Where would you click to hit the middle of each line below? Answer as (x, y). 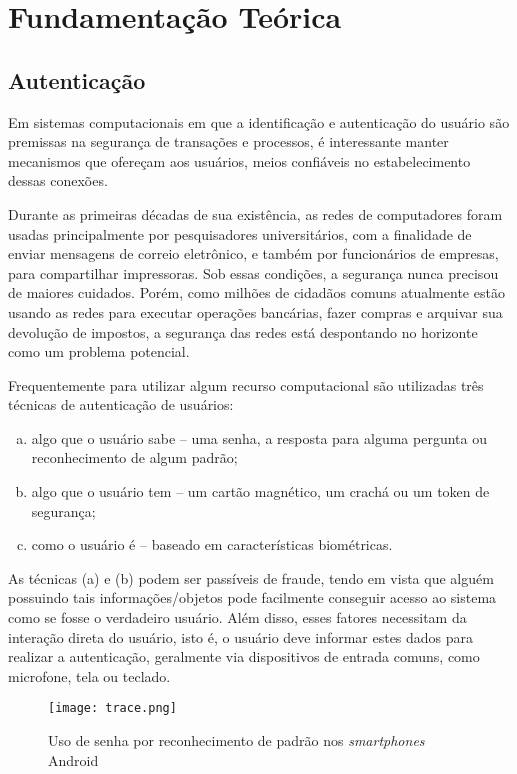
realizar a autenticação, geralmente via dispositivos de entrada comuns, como (244, 656)
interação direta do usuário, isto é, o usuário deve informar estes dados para (241, 636)
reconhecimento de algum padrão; (134, 457)
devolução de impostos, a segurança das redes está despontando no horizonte (243, 331)
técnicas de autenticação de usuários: (121, 404)
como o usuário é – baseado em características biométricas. (212, 544)
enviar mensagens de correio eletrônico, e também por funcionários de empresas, (253, 253)
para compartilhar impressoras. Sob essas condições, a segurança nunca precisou (253, 272)
